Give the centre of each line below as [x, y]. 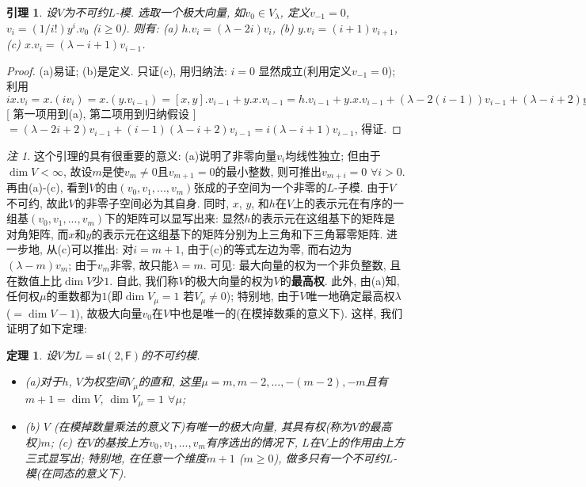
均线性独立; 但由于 [333, 156]
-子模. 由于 [361, 187]
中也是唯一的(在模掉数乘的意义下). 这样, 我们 [286, 312]
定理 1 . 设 [32, 354]
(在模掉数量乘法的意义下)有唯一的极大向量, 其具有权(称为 [203, 426]
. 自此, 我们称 [144, 280]
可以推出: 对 [102, 249]
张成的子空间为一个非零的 [260, 187]
